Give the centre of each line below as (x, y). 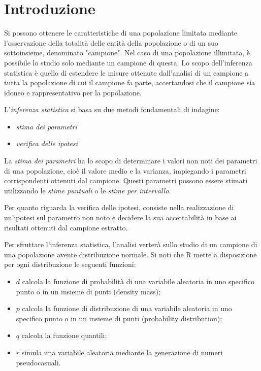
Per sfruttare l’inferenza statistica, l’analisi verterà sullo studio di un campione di (131, 244)
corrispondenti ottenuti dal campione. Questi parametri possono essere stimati (126, 180)
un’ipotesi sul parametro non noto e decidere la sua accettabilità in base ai (120, 217)
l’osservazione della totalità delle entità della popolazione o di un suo (111, 42)
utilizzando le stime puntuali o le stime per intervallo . (88, 190)
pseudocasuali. (38, 362)
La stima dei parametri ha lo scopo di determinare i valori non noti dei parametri (131, 161)
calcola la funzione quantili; (64, 335)
